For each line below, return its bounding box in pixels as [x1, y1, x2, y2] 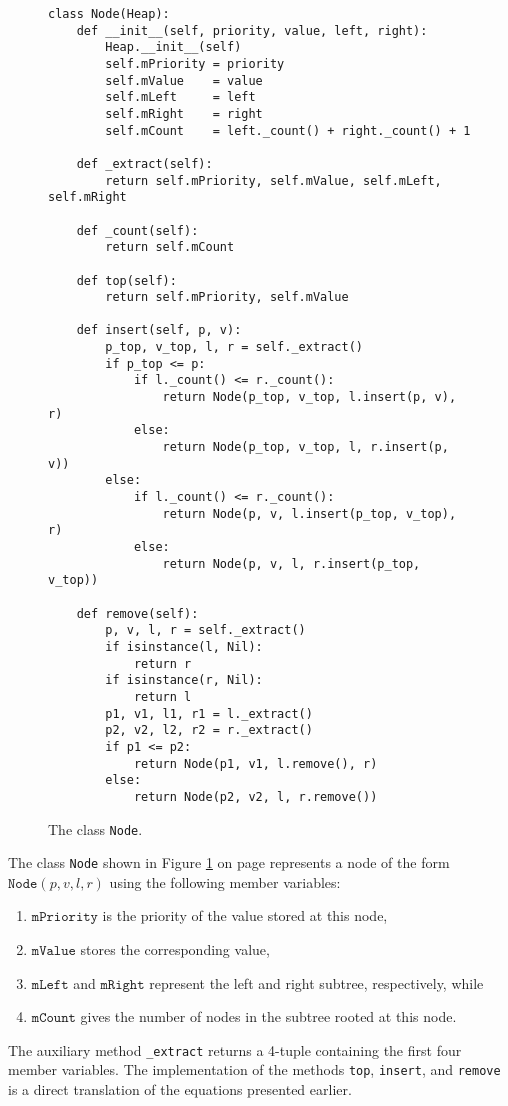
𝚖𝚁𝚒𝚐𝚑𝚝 [100, 977, 145, 992]
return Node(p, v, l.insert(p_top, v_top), [162, 506, 457, 521]
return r [133, 656, 192, 671]
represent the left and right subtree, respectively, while [149, 972, 484, 993]
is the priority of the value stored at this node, [102, 905, 388, 926]
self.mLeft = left [105, 90, 256, 105]
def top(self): [76, 273, 177, 288]
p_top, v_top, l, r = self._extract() [105, 340, 363, 355]
